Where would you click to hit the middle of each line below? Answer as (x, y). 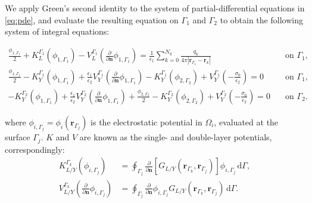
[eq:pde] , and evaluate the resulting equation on (92, 19)
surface (18, 137)
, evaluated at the (246, 122)
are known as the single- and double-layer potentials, (176, 137)
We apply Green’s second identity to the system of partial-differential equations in (155, 8)
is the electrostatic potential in (146, 122)
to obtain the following (261, 19)
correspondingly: (35, 149)
